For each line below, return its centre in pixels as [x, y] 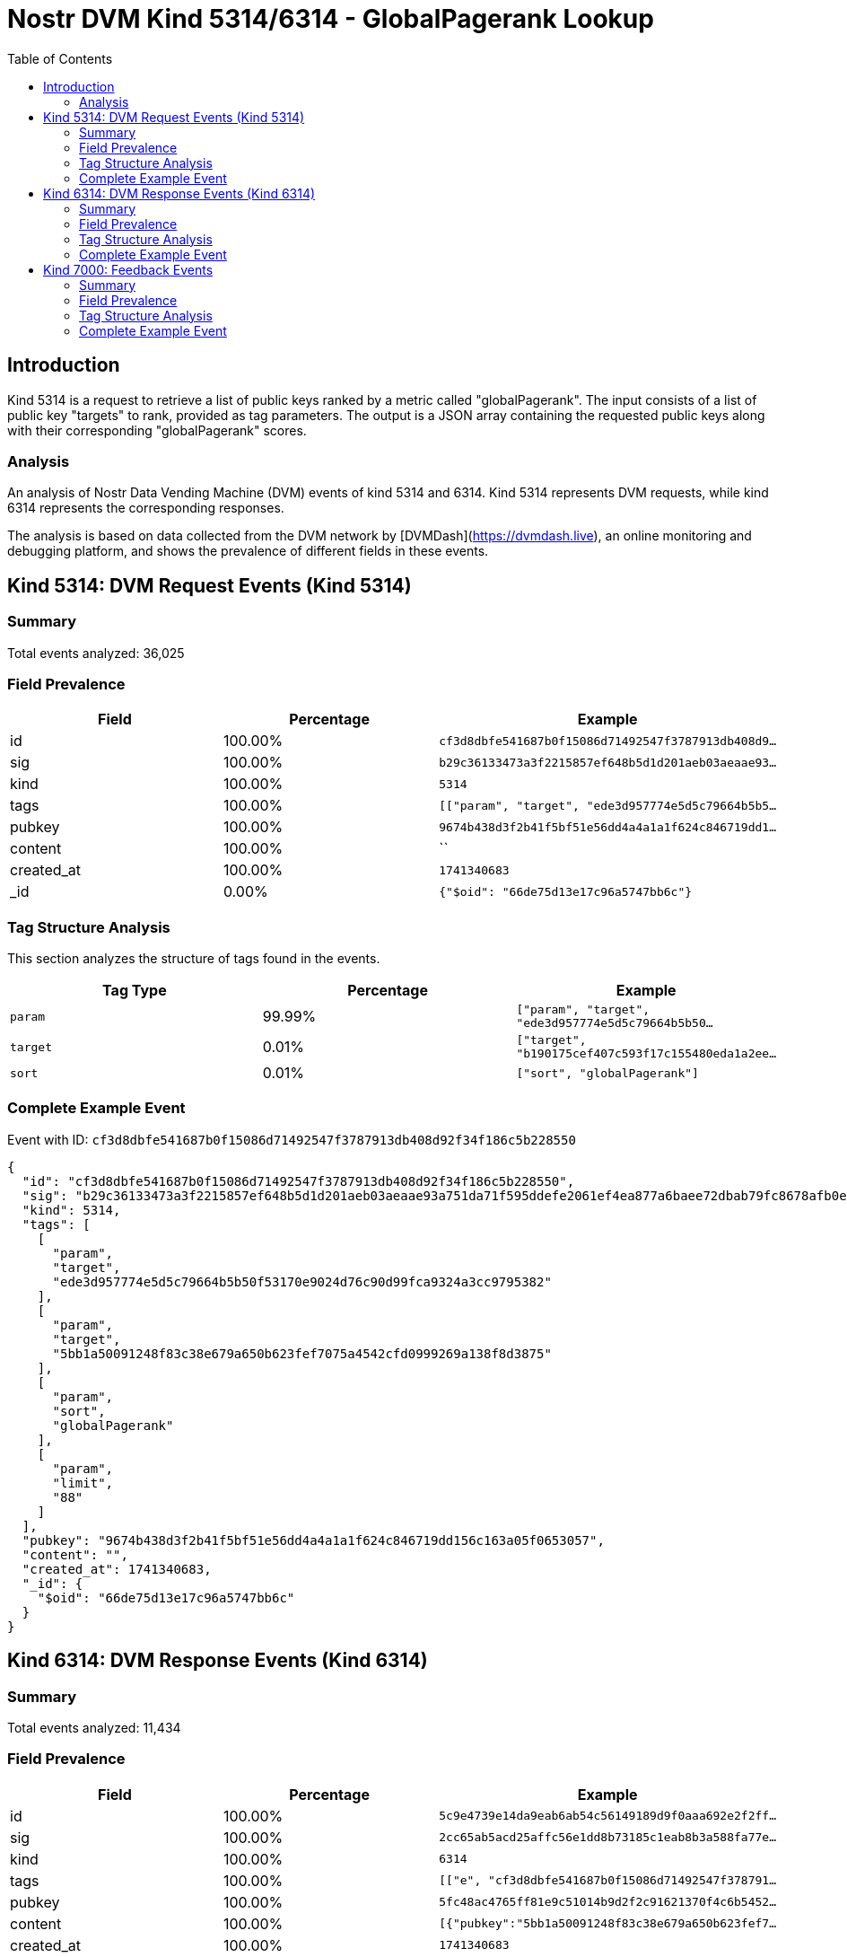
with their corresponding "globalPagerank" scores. [157, 430]
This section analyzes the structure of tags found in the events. [194, 959]
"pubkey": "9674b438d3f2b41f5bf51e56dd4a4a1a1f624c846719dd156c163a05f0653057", [313, 1540]
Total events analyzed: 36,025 [96, 653]
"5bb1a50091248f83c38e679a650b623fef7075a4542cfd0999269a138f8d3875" [302, 1353]
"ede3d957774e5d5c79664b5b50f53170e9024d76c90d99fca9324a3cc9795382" [302, 1281]
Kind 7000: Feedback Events [128, 269]
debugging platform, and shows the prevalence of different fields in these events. [248, 551]
